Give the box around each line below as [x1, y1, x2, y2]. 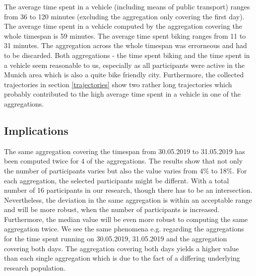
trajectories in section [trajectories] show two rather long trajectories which [4, 79, 232, 89]
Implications [4, 122, 68, 138]
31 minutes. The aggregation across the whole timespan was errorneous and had [4, 40, 247, 51]
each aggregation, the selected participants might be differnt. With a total [4, 175, 229, 185]
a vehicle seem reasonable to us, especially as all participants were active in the [4, 59, 245, 70]
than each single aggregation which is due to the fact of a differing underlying [4, 253, 240, 263]
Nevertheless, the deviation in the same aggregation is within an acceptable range [4, 194, 252, 205]
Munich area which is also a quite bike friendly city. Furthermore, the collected [4, 69, 244, 80]
